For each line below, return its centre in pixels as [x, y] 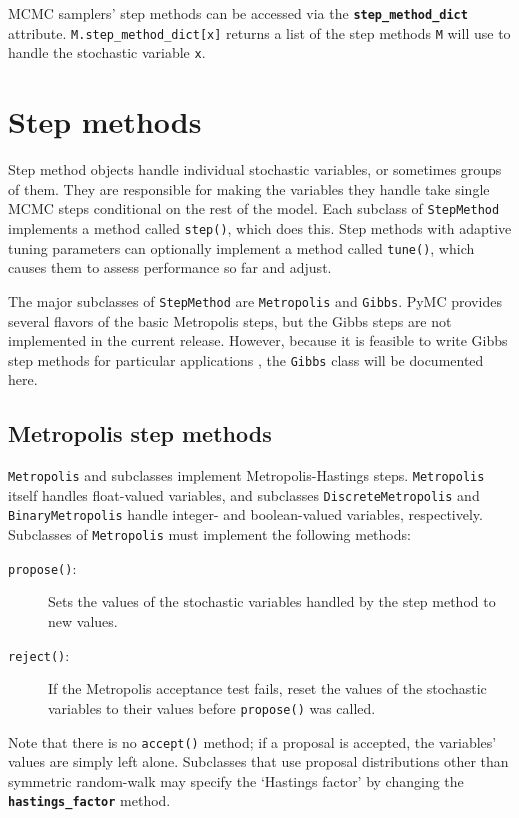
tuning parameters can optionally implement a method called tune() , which [241, 247]
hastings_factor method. [89, 800]
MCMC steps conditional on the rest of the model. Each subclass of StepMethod [254, 208]
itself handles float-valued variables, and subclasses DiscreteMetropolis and [244, 494]
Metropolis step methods [140, 433]
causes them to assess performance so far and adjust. [170, 267]
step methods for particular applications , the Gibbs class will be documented [246, 359]
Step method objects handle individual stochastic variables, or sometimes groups [255, 169]
